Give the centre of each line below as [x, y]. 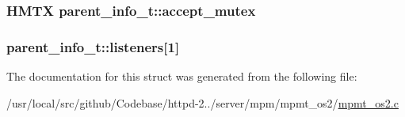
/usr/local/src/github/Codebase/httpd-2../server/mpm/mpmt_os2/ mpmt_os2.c [202, 102]
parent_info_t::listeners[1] [93, 46]
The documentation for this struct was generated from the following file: [182, 76]
